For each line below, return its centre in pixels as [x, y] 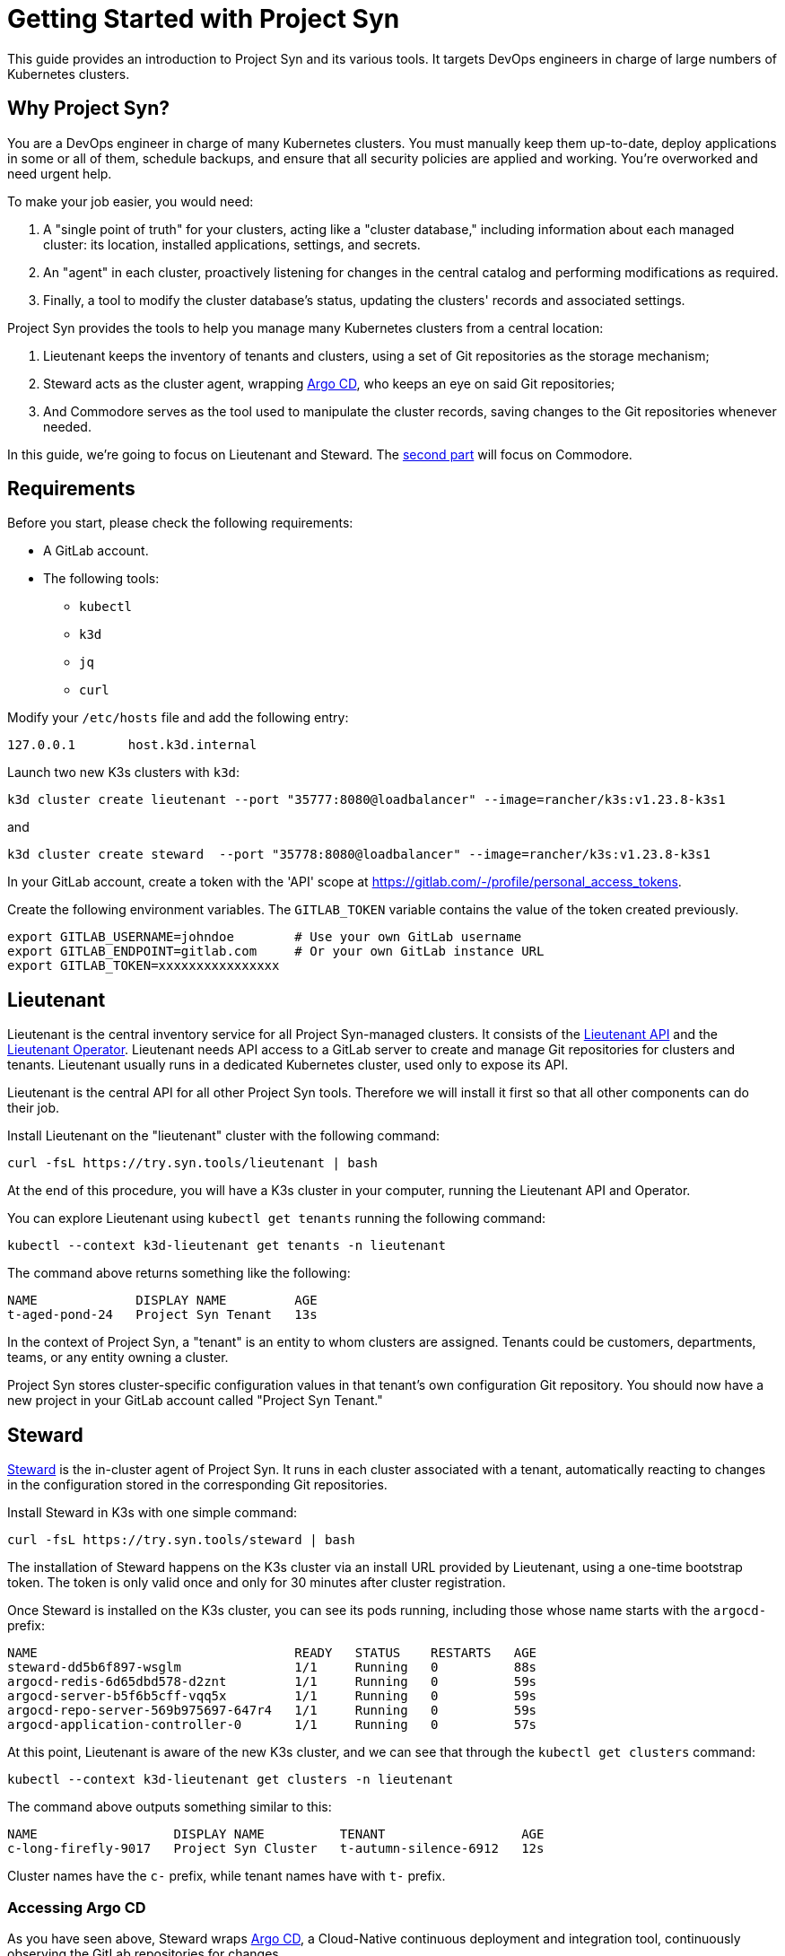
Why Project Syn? [89, 109]
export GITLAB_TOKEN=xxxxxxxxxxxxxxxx [144, 966]
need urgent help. [60, 173]
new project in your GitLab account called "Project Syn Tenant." [195, 1401]
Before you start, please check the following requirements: [180, 523]
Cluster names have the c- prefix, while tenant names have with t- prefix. [227, 1876]
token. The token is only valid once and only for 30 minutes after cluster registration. [257, 1583]
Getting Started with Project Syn [204, 19]
